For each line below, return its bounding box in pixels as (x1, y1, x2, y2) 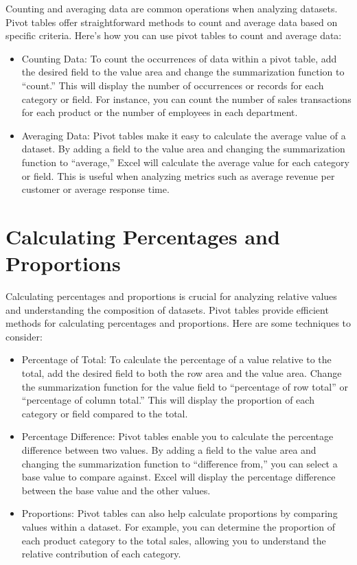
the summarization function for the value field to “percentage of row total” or (21, 379, 348, 393)
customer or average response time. (21, 182, 170, 196)
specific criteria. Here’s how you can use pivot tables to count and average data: (5, 28, 342, 43)
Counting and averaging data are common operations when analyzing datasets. (5, 1, 338, 15)
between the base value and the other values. (21, 483, 211, 497)
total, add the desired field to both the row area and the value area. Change (21, 366, 342, 380)
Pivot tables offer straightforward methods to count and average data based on (5, 14, 338, 29)
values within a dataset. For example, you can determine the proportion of (21, 519, 336, 533)
